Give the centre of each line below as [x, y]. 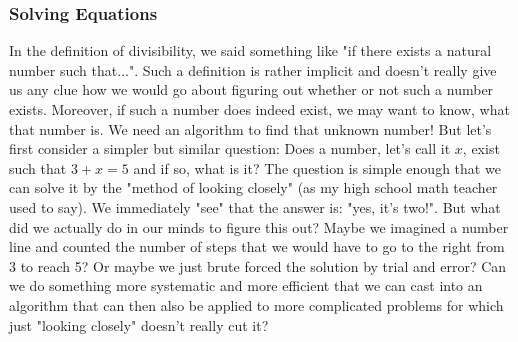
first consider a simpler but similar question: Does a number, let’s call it [230, 148]
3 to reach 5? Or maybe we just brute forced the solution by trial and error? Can [258, 265]
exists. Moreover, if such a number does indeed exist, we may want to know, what [259, 109]
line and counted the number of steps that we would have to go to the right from [257, 246]
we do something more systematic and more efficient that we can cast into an [246, 285]
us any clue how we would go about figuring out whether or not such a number [251, 89]
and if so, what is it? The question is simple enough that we [317, 167]
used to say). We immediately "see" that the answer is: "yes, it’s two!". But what [255, 206]
